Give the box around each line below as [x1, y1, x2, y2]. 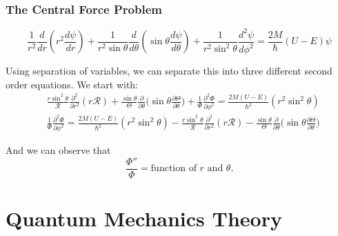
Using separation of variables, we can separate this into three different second [6, 63, 332, 78]
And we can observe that [6, 143, 111, 157]
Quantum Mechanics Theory [6, 204, 282, 233]
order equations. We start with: [6, 77, 139, 91]
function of [150, 164, 197, 174]
